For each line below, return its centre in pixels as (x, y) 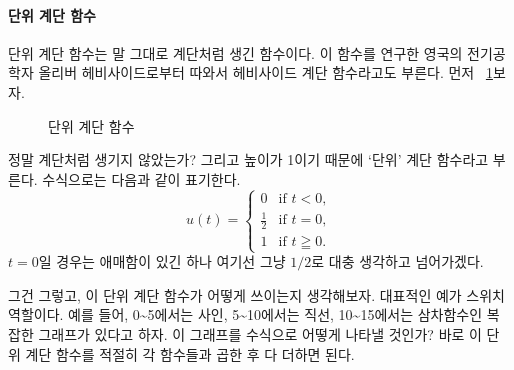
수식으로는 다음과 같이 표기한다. (141, 178)
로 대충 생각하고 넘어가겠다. (397, 261)
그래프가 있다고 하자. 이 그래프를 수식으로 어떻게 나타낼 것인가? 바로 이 (260, 334)
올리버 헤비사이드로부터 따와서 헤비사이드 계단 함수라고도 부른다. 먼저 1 (265, 72)
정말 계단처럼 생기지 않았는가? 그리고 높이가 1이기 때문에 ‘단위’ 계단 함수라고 (248, 159)
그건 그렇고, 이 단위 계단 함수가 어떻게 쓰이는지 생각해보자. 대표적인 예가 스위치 (256, 294)
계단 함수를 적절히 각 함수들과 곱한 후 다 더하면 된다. (190, 353)
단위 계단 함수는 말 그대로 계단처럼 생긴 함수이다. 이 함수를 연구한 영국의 (235, 52)
